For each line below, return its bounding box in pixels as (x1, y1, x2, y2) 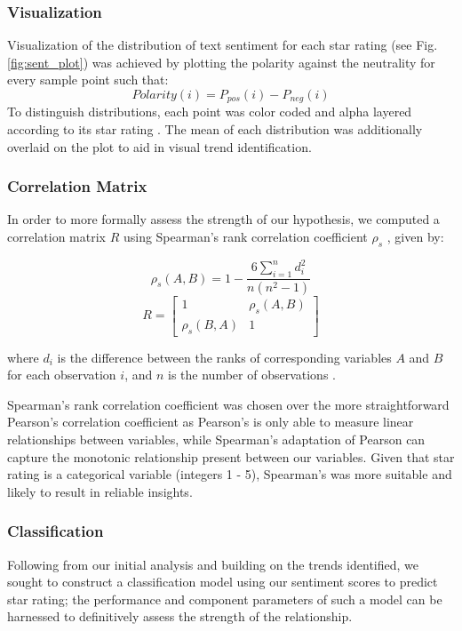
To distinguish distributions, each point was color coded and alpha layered (7, 102, 412, 121)
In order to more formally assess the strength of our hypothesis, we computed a (7, 210, 440, 228)
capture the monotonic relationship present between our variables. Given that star (7, 447, 455, 466)
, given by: (386, 228, 444, 246)
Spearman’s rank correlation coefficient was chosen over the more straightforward (7, 395, 450, 413)
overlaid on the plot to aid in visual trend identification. (7, 137, 312, 156)
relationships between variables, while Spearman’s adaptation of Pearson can (7, 430, 426, 449)
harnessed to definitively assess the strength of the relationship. (7, 607, 353, 626)
